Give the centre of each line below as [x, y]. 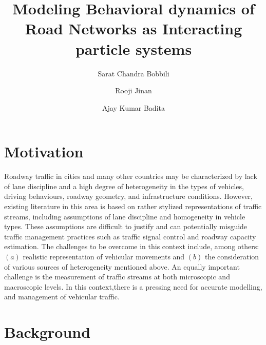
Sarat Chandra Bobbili [134, 73]
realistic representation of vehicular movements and [104, 256]
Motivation [44, 151]
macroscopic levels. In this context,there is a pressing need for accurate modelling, [133, 286]
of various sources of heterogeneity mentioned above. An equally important [122, 266]
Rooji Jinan [134, 90]
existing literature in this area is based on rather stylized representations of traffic [133, 206]
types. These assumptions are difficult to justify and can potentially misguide [126, 226]
